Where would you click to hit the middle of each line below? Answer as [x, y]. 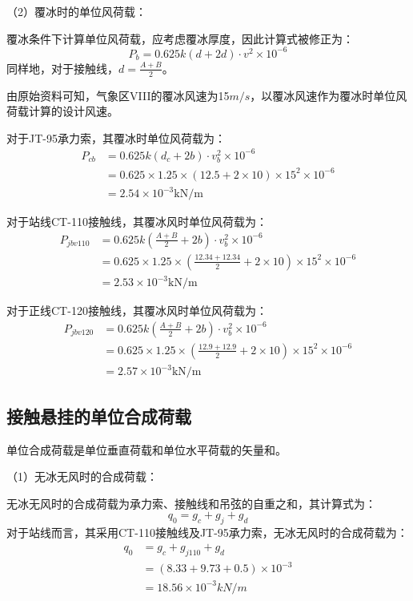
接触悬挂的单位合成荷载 [99, 415]
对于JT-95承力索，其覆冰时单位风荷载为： [116, 137]
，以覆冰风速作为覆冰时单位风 [329, 95]
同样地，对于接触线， [62, 68]
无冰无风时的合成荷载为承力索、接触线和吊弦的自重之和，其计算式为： [191, 503]
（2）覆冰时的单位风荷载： [76, 11]
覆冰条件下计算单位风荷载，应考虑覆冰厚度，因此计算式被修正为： [180, 38]
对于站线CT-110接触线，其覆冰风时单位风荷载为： [137, 222]
